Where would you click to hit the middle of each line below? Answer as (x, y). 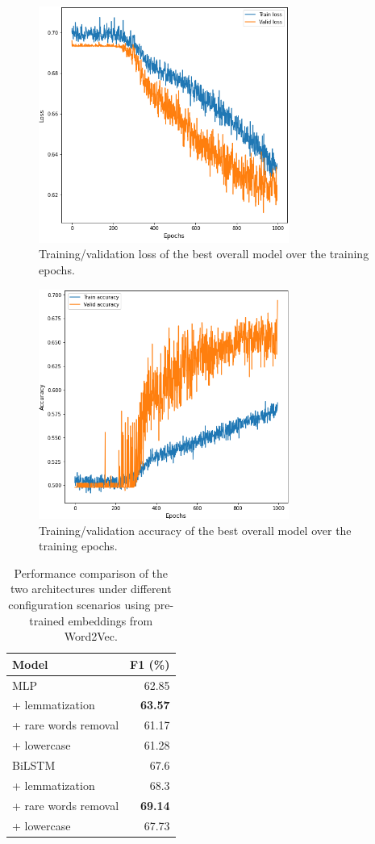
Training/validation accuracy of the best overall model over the (195, 530)
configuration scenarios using (79, 604)
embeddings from (110, 620)
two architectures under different (91, 589)
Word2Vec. (91, 636)
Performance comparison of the (91, 572)
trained (47, 620)
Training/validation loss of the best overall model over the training (204, 254)
